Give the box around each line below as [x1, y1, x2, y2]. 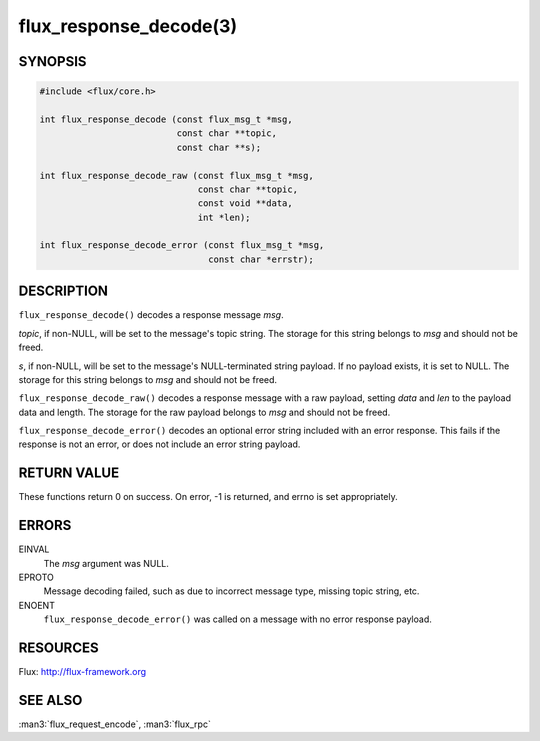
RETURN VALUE [18, 465, 120, 482]
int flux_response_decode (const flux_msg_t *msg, [39, 113, 294, 125]
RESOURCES [18, 640, 99, 657]
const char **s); [176, 141, 262, 153]
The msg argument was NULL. [43, 557, 170, 569]
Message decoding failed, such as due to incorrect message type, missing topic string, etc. [43, 585, 420, 597]
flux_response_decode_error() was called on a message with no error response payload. [43, 613, 432, 625]
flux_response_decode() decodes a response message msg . [18, 309, 284, 321]
